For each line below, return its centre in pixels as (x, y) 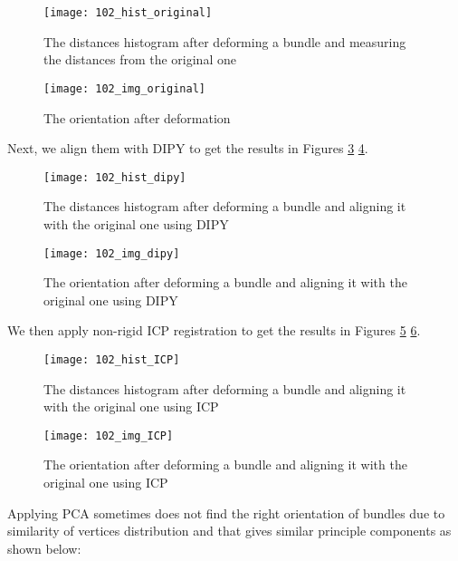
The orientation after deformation (137, 117)
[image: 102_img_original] (124, 88)
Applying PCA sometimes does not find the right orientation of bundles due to (226, 513)
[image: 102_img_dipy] (112, 253)
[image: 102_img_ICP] (109, 435)
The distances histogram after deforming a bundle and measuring (225, 41)
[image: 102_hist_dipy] (115, 177)
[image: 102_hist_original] (128, 13)
